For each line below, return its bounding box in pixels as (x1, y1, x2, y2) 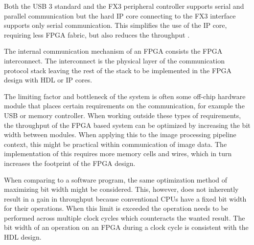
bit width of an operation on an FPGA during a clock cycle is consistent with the (4, 222, 249, 232)
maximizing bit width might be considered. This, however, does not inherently (4, 184, 239, 194)
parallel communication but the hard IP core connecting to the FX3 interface (4, 10, 236, 20)
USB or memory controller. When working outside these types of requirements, (4, 110, 241, 120)
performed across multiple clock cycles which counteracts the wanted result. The (4, 212, 245, 223)
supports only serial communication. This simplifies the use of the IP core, (4, 20, 227, 30)
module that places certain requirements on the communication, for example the (4, 101, 245, 111)
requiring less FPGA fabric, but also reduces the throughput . (4, 29, 190, 40)
